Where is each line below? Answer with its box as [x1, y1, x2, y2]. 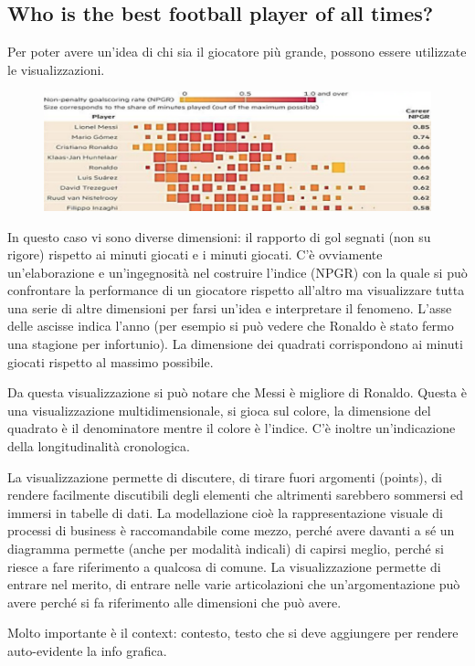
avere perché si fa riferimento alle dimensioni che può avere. [7, 592, 342, 611]
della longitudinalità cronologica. [7, 437, 190, 456]
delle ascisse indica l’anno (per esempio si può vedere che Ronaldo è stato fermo [7, 316, 454, 335]
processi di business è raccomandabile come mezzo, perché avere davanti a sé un [7, 521, 455, 540]
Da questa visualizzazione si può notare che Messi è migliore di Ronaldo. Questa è [7, 383, 467, 402]
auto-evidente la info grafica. [7, 640, 167, 660]
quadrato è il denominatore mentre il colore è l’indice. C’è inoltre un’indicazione [7, 418, 456, 438]
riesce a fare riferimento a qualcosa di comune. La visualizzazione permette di [7, 556, 441, 576]
